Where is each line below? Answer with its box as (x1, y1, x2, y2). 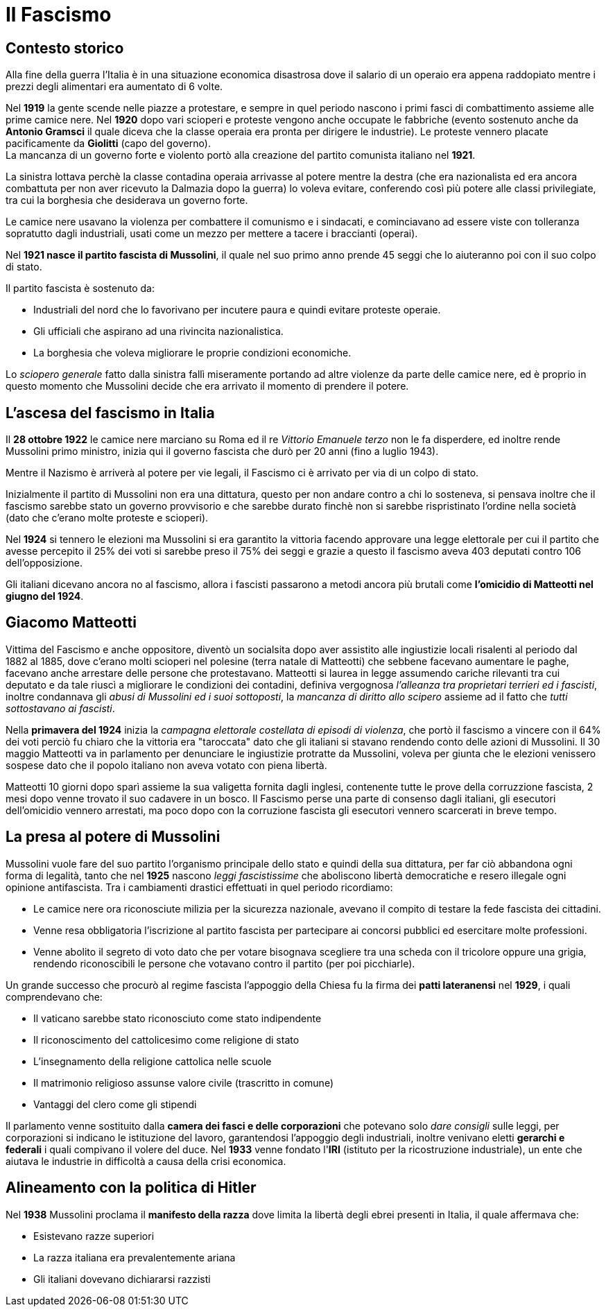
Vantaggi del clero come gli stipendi (33, 1098, 197, 1110)
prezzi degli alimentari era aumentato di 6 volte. (6, 80, 223, 93)
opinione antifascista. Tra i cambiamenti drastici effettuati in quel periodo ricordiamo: (6, 881, 393, 893)
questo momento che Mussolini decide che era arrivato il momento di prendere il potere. (6, 380, 409, 392)
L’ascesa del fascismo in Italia (6, 404, 215, 422)
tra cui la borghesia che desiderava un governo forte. (6, 194, 248, 207)
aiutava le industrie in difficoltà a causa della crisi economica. (6, 1155, 286, 1167)
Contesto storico (6, 39, 124, 57)
